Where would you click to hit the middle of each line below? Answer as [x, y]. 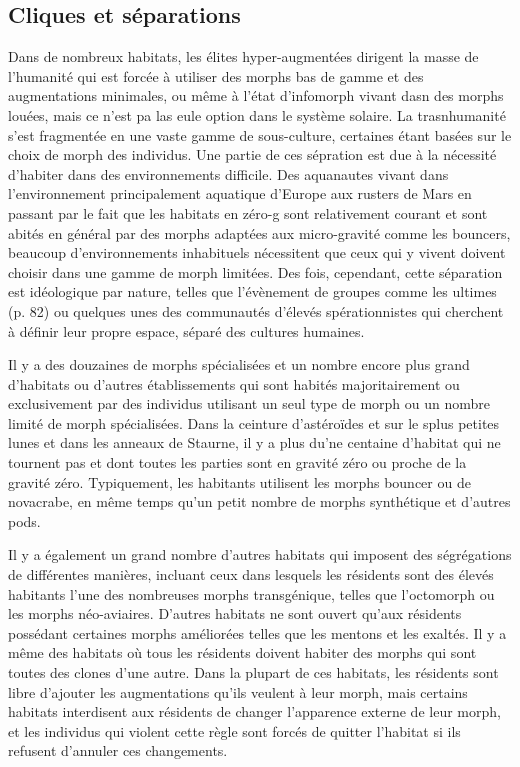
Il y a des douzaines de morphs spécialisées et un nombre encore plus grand [239, 364]
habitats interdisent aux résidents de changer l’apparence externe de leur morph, [254, 711]
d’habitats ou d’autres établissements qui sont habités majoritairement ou [234, 383]
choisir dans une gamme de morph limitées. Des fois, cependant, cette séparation [255, 271]
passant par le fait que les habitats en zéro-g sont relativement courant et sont [248, 212]
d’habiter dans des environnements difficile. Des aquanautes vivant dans [228, 173]
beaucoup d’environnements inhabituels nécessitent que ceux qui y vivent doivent [257, 252]
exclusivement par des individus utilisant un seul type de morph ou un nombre [249, 403]
